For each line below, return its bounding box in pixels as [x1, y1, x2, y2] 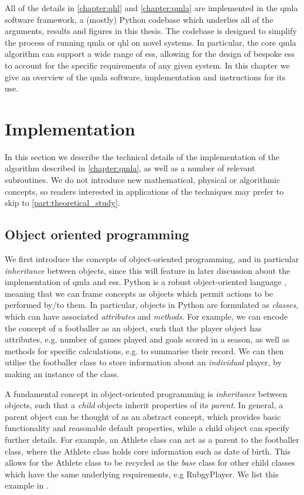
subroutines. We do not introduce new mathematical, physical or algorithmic [5, 174, 281, 186]
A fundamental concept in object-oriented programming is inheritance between [5, 387, 288, 399]
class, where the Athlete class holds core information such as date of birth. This [5, 445, 291, 457]
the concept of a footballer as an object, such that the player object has [5, 321, 262, 334]
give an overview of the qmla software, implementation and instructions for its [5, 70, 286, 83]
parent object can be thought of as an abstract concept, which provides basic [5, 410, 281, 422]
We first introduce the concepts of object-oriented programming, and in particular [5, 253, 299, 265]
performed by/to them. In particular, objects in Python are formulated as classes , [5, 299, 299, 311]
